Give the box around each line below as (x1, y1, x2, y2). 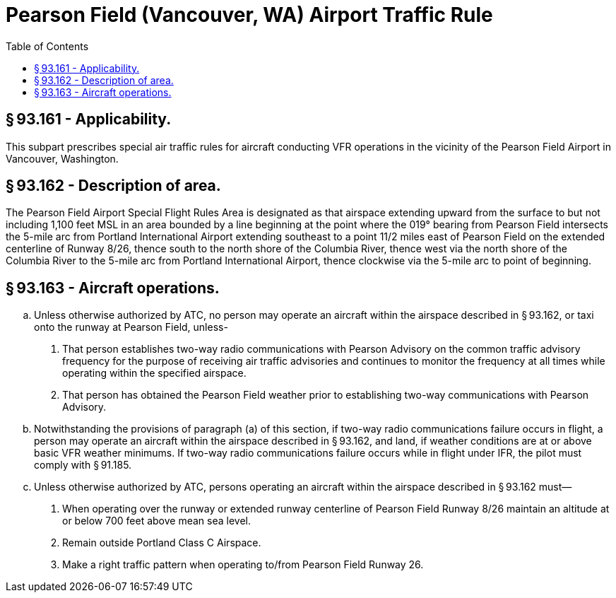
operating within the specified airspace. (62, 367, 247, 380)
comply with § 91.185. (34, 459, 132, 471)
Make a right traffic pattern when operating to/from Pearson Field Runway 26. (62, 558, 424, 571)
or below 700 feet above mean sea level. (62, 515, 251, 527)
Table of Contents (6, 40, 89, 52)
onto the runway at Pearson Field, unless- (34, 321, 228, 334)
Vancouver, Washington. (6, 152, 119, 165)
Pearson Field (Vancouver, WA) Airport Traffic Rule (6, 3, 493, 27)
